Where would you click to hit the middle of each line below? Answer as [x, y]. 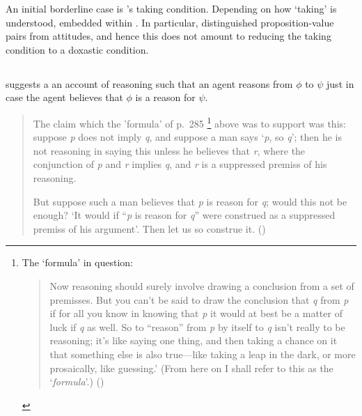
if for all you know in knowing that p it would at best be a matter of [196, 313]
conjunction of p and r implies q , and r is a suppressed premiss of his [180, 164]
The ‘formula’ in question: [77, 262]
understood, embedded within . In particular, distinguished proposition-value [170, 22]
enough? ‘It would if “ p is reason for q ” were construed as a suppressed [184, 215]
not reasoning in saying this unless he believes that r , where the [169, 150]
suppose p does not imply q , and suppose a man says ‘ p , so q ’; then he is [188, 137]
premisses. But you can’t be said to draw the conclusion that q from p [199, 299]
